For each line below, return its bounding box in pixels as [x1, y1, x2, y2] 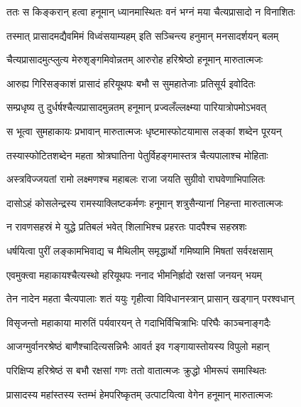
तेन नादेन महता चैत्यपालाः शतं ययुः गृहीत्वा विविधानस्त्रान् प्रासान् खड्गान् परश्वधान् [6, 291, 295, 306]
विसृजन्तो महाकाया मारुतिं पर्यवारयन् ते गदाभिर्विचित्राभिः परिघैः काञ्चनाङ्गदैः [6, 314, 271, 329]
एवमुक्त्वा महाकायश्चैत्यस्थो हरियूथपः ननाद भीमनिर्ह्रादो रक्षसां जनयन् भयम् [6, 267, 262, 282]
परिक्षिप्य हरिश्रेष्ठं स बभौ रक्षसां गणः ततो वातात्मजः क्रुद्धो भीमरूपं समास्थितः [6, 362, 267, 377]
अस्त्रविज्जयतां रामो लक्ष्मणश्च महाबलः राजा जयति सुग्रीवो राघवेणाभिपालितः [6, 171, 266, 186]
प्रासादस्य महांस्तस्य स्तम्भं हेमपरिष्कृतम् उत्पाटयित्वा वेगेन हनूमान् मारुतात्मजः [6, 386, 273, 401]
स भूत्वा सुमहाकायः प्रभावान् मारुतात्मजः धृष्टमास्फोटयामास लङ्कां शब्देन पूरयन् [6, 123, 282, 138]
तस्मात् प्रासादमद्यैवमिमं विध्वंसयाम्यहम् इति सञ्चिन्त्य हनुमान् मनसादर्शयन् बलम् [6, 28, 279, 43]
